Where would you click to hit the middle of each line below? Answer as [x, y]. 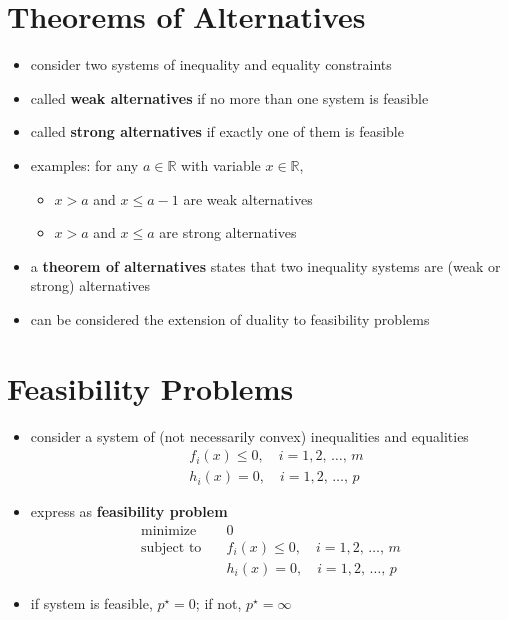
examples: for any [84, 164]
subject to [171, 547]
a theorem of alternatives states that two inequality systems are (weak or [265, 265]
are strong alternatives [228, 232]
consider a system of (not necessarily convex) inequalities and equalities [249, 435]
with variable [221, 164]
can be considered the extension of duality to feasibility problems [230, 318]
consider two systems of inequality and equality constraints [211, 64]
